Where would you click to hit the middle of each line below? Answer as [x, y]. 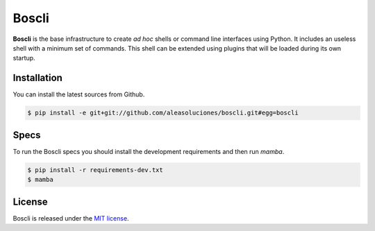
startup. [24, 58]
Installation [37, 78]
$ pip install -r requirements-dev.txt [95, 170]
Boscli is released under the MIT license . [71, 218]
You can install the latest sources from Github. [79, 94]
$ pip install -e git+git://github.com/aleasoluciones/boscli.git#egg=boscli [163, 113]
